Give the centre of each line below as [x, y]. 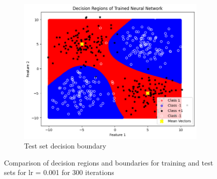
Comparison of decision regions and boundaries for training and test [109, 162]
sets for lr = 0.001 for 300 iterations [59, 172]
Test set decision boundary [65, 146]
